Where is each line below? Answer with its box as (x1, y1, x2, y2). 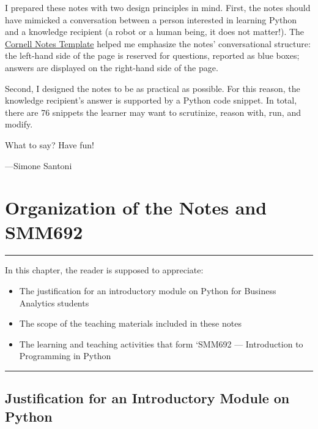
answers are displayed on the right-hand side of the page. (5, 61, 218, 74)
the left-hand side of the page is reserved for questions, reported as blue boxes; (5, 49, 300, 62)
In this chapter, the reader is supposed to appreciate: (5, 264, 204, 276)
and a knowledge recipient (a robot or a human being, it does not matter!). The (5, 25, 305, 38)
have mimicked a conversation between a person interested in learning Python (5, 13, 297, 26)
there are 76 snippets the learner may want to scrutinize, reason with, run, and (5, 105, 301, 118)
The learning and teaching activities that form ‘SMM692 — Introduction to (19, 337, 303, 350)
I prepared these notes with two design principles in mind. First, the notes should (5, 1, 311, 13)
